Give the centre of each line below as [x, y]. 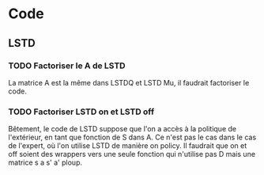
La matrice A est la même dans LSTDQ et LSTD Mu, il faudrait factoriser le [129, 82]
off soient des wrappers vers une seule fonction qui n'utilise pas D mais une [132, 154]
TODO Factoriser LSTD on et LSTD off [81, 112]
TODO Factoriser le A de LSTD [67, 66]
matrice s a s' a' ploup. [45, 162]
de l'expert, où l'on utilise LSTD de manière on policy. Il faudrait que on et [128, 146]
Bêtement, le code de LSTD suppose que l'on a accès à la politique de [123, 129]
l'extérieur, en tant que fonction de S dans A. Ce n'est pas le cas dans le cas [132, 137]
